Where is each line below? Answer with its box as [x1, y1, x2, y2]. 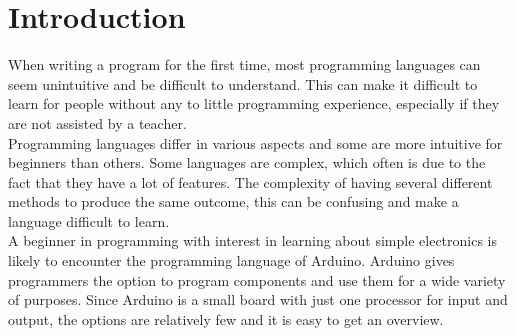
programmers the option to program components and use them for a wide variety [8, 269, 506, 290]
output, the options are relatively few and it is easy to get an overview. [8, 308, 444, 329]
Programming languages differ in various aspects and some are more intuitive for [8, 132, 503, 153]
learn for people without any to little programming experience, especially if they [8, 93, 500, 114]
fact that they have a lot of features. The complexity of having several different [8, 171, 493, 192]
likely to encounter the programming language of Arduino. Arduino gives [8, 250, 455, 271]
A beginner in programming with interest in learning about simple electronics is [8, 230, 498, 251]
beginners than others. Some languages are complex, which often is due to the [8, 152, 486, 173]
